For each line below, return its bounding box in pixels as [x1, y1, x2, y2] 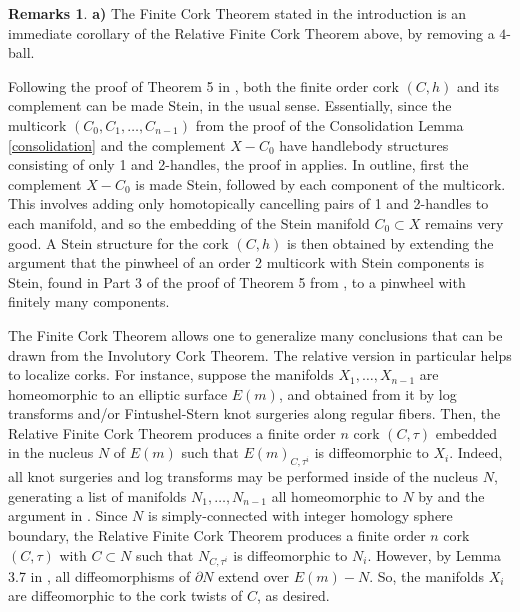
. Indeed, [449, 442, 503, 463]
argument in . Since [8, 505, 128, 526]
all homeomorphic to [271, 485, 398, 506]
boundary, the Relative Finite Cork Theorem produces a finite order [8, 525, 426, 546]
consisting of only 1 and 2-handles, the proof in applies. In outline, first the [8, 154, 469, 175]
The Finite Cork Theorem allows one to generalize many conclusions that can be [8, 324, 503, 345]
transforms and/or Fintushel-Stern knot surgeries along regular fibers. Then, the [8, 403, 501, 424]
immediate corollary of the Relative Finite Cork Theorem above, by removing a [8, 22, 495, 43]
